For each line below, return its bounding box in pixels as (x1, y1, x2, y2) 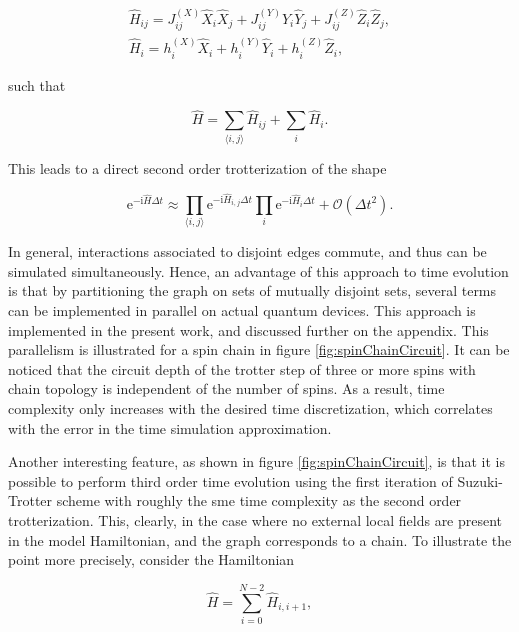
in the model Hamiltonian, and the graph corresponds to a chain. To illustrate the (8, 529, 512, 550)
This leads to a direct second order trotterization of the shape (8, 157, 387, 178)
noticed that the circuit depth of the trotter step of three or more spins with (8, 358, 476, 379)
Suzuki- (457, 470, 503, 491)
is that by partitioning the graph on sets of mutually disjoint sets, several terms (8, 280, 497, 301)
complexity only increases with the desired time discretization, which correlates (8, 398, 493, 419)
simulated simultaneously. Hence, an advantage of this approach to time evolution (8, 260, 509, 281)
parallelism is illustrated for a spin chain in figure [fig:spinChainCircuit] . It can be (8, 339, 510, 360)
